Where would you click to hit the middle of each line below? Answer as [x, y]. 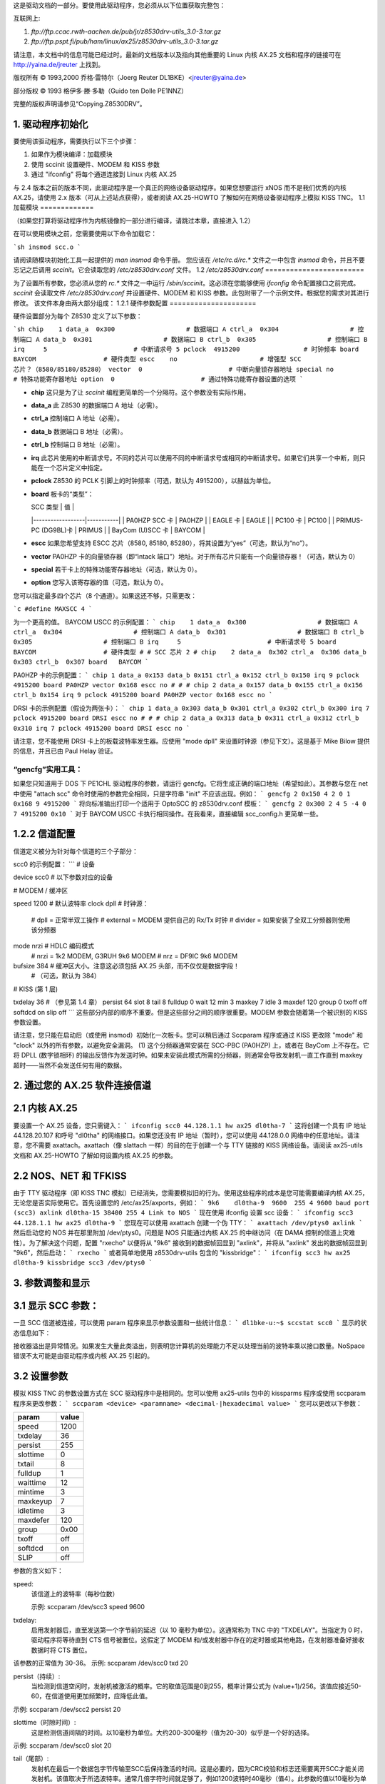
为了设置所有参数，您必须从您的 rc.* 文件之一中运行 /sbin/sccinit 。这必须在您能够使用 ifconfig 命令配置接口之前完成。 [186, 283]
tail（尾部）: [31, 1758]
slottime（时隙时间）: [45, 1723]
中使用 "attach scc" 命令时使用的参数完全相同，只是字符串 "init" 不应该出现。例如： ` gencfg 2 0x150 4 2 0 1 [182, 794]
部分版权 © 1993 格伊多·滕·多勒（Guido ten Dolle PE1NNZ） [101, 91]
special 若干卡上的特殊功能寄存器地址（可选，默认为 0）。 [116, 569]
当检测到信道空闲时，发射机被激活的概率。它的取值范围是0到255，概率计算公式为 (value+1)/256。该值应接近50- [196, 1686]
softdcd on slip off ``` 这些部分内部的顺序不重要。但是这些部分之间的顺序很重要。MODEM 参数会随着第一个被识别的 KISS [190, 1012]
